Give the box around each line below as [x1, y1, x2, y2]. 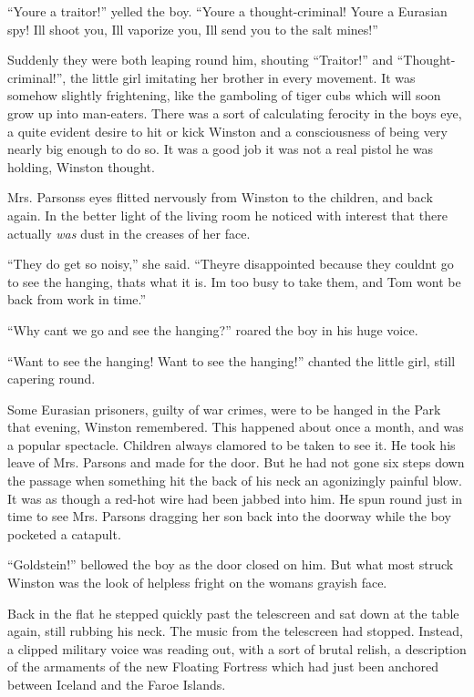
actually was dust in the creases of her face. [7, 223, 251, 242]
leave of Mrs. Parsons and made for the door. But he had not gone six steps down [7, 453, 465, 472]
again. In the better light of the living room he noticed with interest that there [7, 205, 448, 224]
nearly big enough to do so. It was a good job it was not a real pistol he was [7, 139, 434, 159]
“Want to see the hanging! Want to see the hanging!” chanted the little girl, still [7, 351, 456, 370]
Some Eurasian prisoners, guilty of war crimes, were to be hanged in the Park [7, 399, 441, 418]
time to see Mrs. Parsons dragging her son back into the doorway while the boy [7, 507, 451, 526]
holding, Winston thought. [7, 157, 155, 176]
